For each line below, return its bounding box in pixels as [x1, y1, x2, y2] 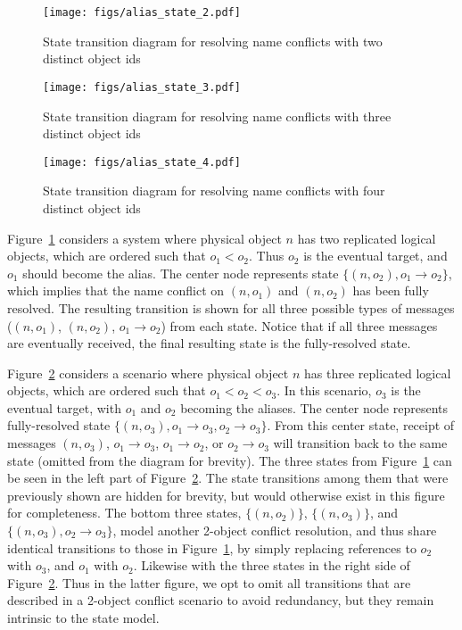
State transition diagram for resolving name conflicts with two [43, 31, 383, 50]
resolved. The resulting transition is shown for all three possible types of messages [7, 298, 455, 317]
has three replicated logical [304, 363, 451, 382]
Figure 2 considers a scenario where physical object [7, 363, 289, 382]
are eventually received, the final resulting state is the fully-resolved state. [7, 334, 411, 352]
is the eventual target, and [303, 246, 448, 265]
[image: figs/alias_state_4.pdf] [43, 155, 241, 169]
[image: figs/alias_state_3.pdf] [43, 80, 241, 94]
